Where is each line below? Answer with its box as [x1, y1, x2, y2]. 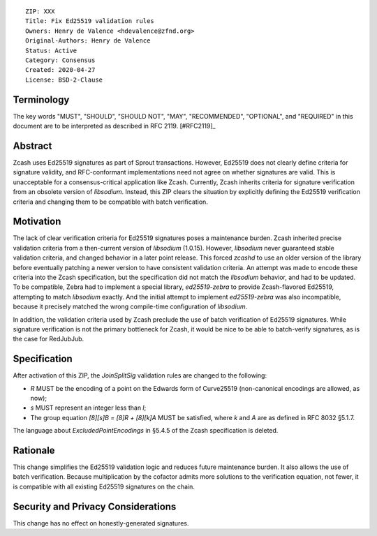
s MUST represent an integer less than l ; [30, 403, 147, 412]
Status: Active [25, 46, 77, 54]
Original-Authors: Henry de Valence [25, 37, 151, 45]
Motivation [13, 216, 61, 228]
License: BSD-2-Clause [25, 75, 103, 84]
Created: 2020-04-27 [25, 66, 96, 74]
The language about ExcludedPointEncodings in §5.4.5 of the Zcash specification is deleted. [13, 426, 279, 435]
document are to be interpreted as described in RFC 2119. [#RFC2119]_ [13, 122, 216, 131]
